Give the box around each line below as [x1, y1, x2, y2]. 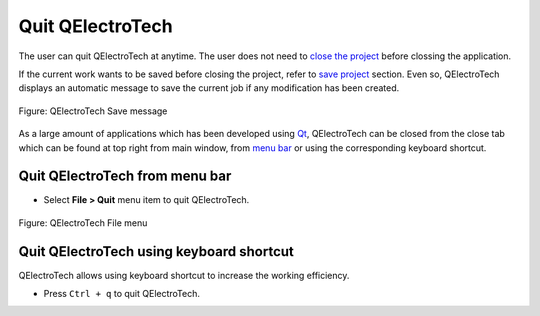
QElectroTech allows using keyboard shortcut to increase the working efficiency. [18, 269, 350, 281]
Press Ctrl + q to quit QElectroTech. [43, 288, 200, 300]
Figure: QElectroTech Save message [18, 105, 168, 117]
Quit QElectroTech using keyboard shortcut [18, 243, 295, 260]
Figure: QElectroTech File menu [18, 216, 148, 229]
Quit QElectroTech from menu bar [18, 168, 232, 185]
